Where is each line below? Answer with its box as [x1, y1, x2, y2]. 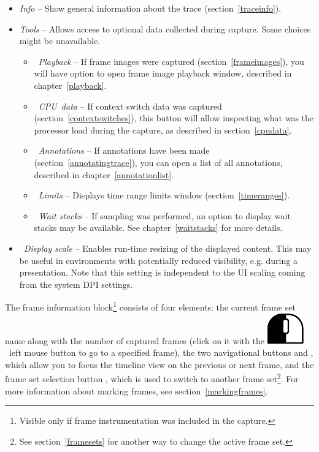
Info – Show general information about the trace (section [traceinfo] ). [19, 2, 282, 14]
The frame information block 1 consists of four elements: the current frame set [5, 299, 296, 313]
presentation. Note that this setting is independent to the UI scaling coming [19, 266, 306, 279]
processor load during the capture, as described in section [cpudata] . [34, 123, 292, 136]
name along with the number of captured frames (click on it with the [5, 334, 264, 347]
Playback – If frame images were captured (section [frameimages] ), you [38, 55, 304, 67]
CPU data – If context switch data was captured [38, 99, 222, 112]
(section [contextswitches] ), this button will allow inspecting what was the [34, 111, 314, 124]
